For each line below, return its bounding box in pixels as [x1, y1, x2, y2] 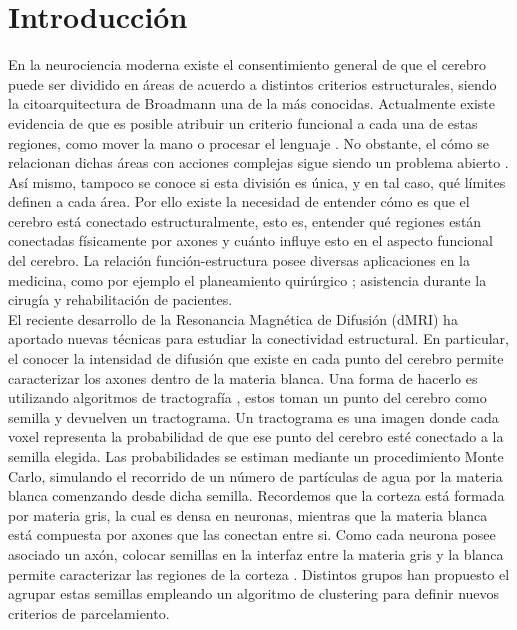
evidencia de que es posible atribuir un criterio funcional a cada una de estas [8, 112, 478, 133]
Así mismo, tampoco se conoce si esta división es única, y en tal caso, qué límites [8, 171, 506, 192]
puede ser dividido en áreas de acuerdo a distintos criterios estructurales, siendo [8, 73, 497, 94]
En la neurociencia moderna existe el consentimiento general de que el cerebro [8, 54, 487, 75]
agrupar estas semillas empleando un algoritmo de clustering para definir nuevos [8, 583, 500, 604]
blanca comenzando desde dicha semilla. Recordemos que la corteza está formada [8, 485, 505, 506]
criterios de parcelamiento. [8, 602, 170, 623]
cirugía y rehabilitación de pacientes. [8, 289, 233, 310]
